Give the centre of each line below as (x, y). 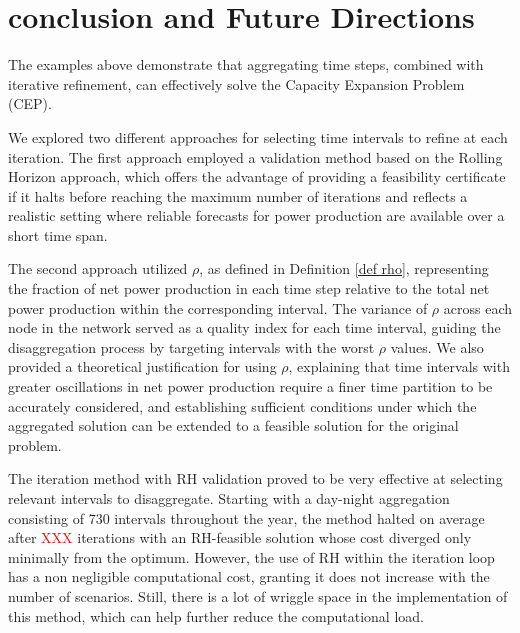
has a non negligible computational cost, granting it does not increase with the (249, 576)
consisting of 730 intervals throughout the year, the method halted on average (246, 517)
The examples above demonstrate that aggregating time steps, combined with (246, 64)
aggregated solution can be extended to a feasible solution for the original (233, 425)
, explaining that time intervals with (399, 366)
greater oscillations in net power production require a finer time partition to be (250, 386)
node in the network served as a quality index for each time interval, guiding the (254, 327)
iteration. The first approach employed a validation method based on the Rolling (255, 156)
